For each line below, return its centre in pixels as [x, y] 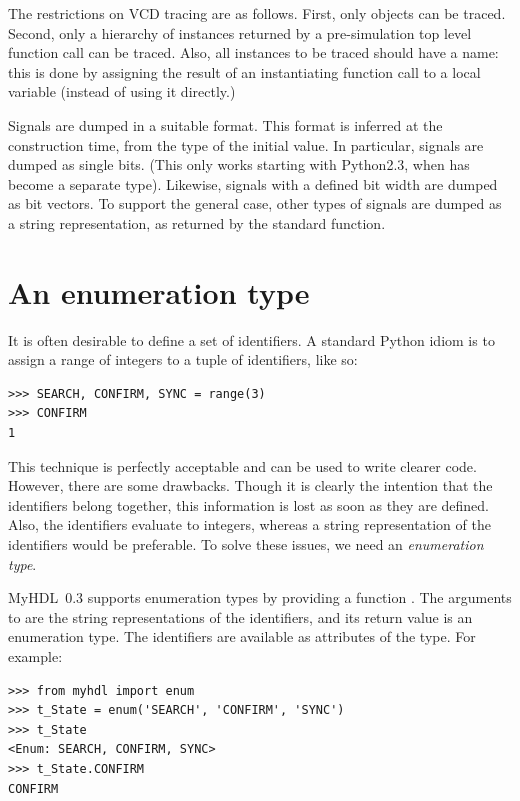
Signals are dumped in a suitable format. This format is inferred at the [225, 124]
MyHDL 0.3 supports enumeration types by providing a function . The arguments [260, 597]
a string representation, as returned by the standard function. [197, 222]
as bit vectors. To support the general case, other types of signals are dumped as [255, 203]
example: [35, 655]
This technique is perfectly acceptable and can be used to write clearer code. [242, 465]
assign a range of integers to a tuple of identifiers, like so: [183, 359]
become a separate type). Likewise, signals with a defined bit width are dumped [253, 183]
